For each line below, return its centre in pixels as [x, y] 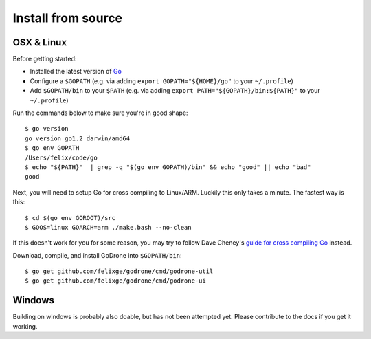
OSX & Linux [40, 42]
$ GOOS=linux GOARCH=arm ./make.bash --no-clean [108, 227]
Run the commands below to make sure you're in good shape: [100, 113]
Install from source [68, 18]
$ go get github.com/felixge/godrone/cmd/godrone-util [119, 271]
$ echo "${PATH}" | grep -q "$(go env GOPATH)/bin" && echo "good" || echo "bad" [168, 167]
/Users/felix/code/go [61, 157]
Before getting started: [45, 59]
